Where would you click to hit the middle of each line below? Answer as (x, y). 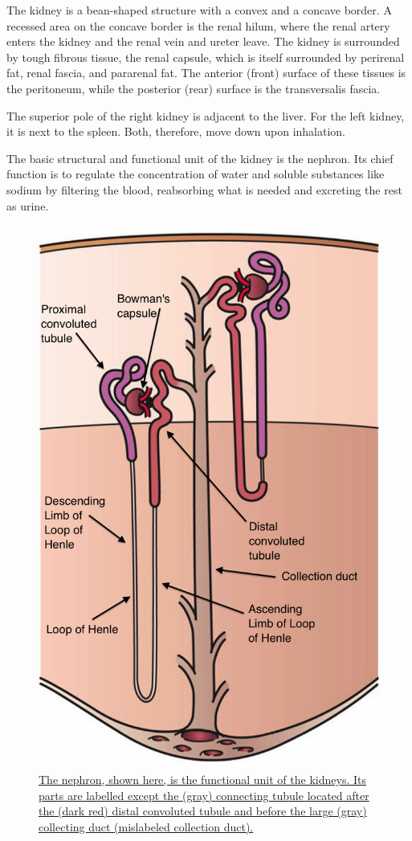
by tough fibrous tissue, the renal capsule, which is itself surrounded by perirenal (206, 57)
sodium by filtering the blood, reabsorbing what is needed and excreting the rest (204, 189)
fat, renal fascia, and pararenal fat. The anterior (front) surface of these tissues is (206, 73)
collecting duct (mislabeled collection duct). (146, 826)
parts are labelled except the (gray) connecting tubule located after (204, 795)
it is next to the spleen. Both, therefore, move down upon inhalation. (176, 131)
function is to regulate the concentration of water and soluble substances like (196, 174)
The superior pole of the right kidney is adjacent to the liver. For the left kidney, (206, 115)
